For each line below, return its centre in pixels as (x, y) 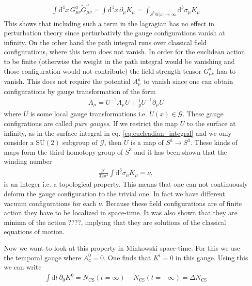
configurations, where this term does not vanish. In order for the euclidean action (125, 52)
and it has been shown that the (181, 151)
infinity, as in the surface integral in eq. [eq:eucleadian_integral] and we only (118, 133)
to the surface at (211, 123)
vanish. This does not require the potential (67, 81)
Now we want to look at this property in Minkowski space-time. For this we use (122, 247)
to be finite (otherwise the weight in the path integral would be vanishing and (119, 61)
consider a (19, 142)
